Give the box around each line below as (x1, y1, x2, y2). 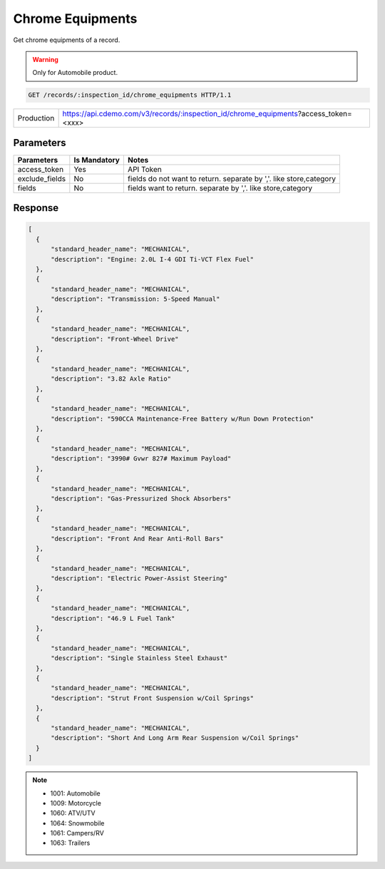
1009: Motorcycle (50, 798, 101, 807)
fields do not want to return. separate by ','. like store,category (127, 173, 337, 183)
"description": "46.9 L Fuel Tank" (51, 614, 175, 622)
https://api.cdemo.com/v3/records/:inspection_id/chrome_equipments (62, 109, 299, 119)
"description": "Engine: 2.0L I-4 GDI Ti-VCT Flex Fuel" (51, 255, 255, 263)
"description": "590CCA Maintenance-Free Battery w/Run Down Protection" (51, 414, 314, 423)
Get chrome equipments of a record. (13, 36, 120, 44)
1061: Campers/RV (50, 829, 105, 838)
